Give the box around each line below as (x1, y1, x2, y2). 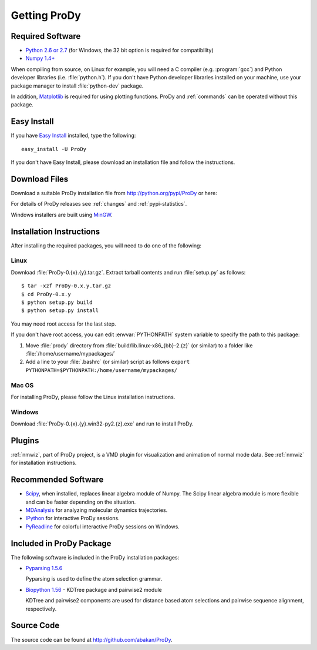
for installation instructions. (11, 459, 77, 467)
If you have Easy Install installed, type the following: (11, 132, 136, 139)
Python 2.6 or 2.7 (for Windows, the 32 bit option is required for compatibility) (25, 47, 214, 54)
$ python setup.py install (21, 307, 99, 314)
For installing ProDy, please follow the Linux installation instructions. (11, 393, 176, 400)
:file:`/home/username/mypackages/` (25, 350, 116, 357)
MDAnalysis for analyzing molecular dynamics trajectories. (25, 507, 168, 514)
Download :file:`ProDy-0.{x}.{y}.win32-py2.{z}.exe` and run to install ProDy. (11, 420, 194, 427)
